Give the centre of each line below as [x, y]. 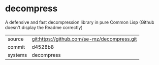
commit [16, 47]
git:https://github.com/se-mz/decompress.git [84, 39]
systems [17, 55]
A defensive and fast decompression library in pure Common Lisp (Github [80, 22]
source [16, 39]
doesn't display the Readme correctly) [44, 27]
